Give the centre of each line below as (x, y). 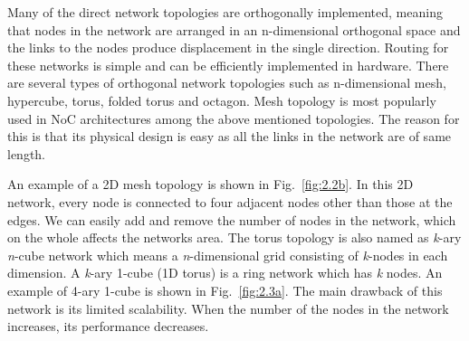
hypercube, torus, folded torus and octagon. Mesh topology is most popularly (222, 100)
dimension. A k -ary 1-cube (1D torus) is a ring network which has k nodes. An (225, 273)
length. (27, 153)
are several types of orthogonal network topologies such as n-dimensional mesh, (227, 83)
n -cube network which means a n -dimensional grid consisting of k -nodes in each (228, 255)
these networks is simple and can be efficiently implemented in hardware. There (228, 65)
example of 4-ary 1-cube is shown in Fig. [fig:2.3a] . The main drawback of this (225, 290)
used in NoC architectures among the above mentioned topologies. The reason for (234, 118)
